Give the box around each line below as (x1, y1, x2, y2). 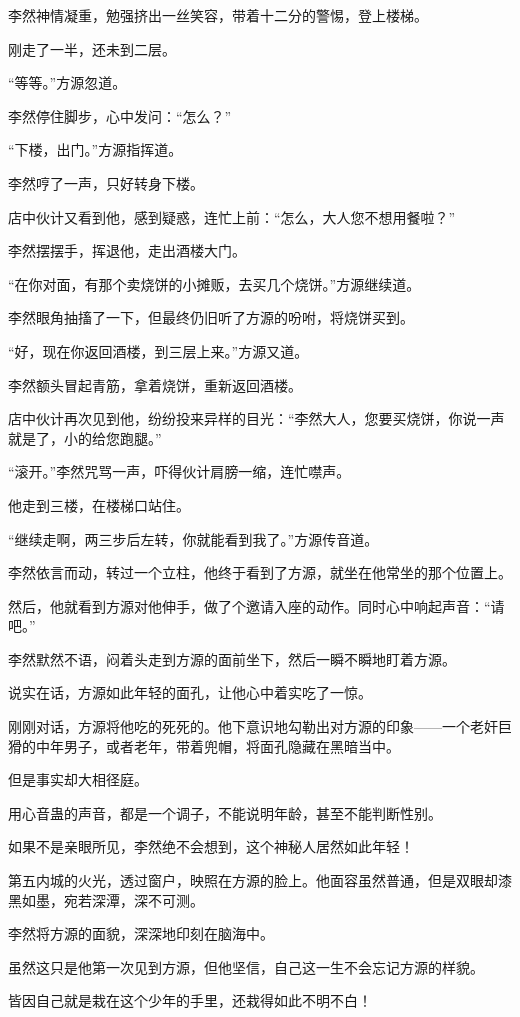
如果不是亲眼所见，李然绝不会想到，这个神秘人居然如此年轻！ (8, 836, 414, 857)
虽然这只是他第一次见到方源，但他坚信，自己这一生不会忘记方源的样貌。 (8, 956, 484, 977)
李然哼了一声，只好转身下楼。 (8, 172, 204, 193)
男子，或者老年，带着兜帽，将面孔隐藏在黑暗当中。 (63, 735, 400, 756)
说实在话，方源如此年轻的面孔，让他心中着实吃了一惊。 (8, 682, 372, 703)
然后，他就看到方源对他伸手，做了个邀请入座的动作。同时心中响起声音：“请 (8, 595, 505, 616)
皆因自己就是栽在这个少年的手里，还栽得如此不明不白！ (8, 990, 372, 1011)
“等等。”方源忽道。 (8, 72, 127, 93)
